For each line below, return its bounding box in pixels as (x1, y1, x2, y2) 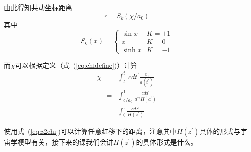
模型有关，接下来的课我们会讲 (17, 136, 113, 147)
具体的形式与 (199, 126, 241, 136)
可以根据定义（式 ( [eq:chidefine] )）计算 (15, 60, 138, 70)
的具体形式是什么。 (136, 136, 198, 147)
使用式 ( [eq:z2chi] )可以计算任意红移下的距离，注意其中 (4, 126, 177, 136)
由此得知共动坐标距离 (4, 2, 72, 12)
